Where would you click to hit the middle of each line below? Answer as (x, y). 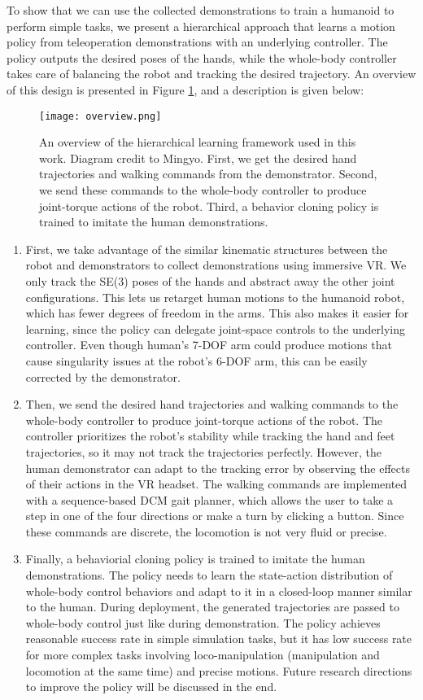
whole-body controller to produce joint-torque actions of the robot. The (204, 420)
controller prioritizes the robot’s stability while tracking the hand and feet (210, 436)
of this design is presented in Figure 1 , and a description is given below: (185, 89)
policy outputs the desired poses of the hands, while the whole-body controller (202, 57)
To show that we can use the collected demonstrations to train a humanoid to (201, 10)
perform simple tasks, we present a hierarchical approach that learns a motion (201, 26)
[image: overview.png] (100, 116)
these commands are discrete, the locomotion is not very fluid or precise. (206, 531)
